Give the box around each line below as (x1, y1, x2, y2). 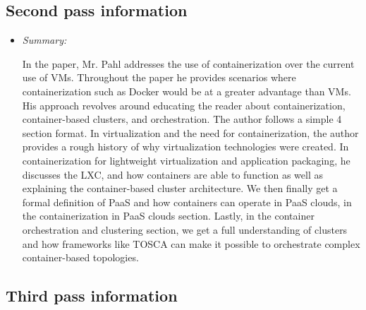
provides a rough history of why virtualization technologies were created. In (22, 139, 349, 154)
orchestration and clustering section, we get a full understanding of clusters (22, 222, 348, 237)
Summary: (22, 32, 67, 47)
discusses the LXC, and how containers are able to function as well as (22, 167, 323, 181)
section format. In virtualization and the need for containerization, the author (22, 125, 359, 140)
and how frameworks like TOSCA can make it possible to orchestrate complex (22, 236, 360, 251)
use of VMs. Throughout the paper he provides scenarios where (22, 70, 296, 85)
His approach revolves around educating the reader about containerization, (22, 97, 346, 112)
